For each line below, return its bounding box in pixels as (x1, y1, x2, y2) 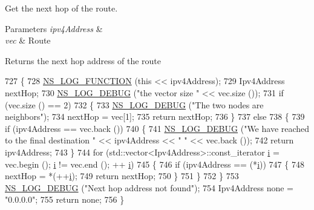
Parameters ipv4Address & (5, 22, 103, 34)
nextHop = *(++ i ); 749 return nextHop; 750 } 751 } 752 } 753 (5, 169, 239, 182)
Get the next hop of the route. (5, 2, 118, 14)
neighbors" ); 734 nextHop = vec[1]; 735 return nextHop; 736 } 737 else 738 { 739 (5, 110, 305, 123)
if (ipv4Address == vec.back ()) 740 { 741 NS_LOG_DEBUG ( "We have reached (5, 122, 310, 134)
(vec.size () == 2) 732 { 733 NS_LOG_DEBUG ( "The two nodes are (5, 98, 264, 111)
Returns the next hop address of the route (5, 54, 162, 67)
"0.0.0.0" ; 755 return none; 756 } (5, 193, 125, 206)
